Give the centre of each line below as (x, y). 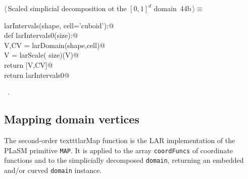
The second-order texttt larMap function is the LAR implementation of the (120, 140)
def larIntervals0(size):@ (41, 35)
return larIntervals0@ (37, 75)
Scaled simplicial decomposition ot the (67, 8)
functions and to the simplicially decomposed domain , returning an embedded (124, 160)
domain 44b (172, 8)
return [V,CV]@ (29, 64)
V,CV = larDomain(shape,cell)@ (55, 45)
